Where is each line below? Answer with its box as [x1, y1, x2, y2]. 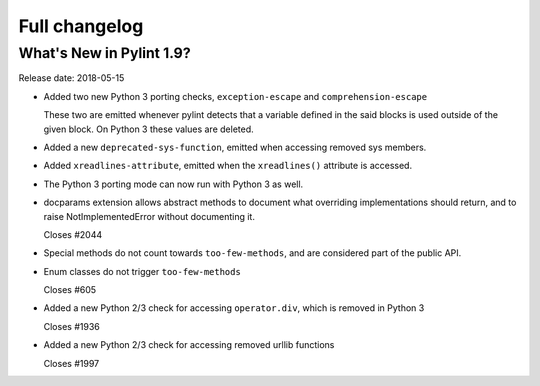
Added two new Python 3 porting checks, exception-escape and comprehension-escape [43, 90, 428, 102]
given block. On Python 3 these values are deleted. [43, 123, 254, 135]
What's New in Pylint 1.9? [18, 44, 191, 62]
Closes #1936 [43, 320, 100, 332]
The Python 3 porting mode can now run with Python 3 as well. [43, 178, 304, 190]
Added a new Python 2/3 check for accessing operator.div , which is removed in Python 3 [43, 302, 425, 314]
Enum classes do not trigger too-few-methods [43, 265, 242, 277]
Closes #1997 [43, 357, 100, 369]
